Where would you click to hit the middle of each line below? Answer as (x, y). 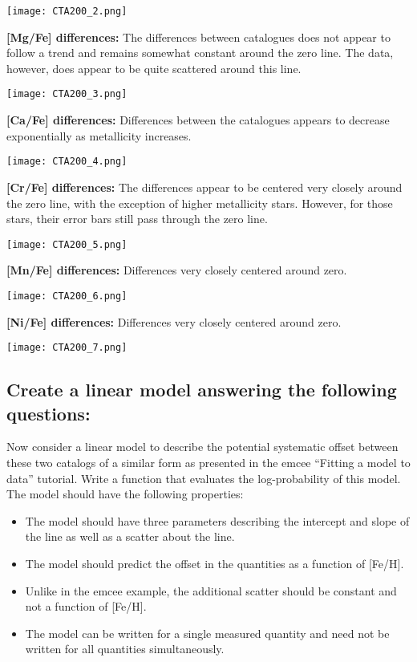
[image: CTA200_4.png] (67, 162)
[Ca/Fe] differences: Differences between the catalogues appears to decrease (198, 120)
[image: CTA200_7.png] (67, 348)
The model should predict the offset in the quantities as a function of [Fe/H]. (215, 564)
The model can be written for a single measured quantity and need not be (207, 633)
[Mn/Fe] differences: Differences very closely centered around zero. (177, 270)
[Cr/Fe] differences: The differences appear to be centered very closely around (204, 187)
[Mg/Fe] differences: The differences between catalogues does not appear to (198, 37)
